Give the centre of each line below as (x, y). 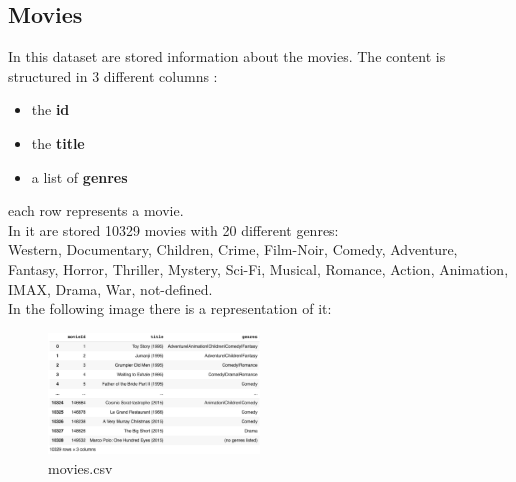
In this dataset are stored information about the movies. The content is (227, 56)
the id (50, 109)
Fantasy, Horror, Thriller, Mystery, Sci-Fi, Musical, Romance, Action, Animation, (258, 268)
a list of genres (79, 176)
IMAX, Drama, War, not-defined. (110, 288)
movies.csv (80, 467)
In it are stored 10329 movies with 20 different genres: (173, 229)
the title (58, 142)
